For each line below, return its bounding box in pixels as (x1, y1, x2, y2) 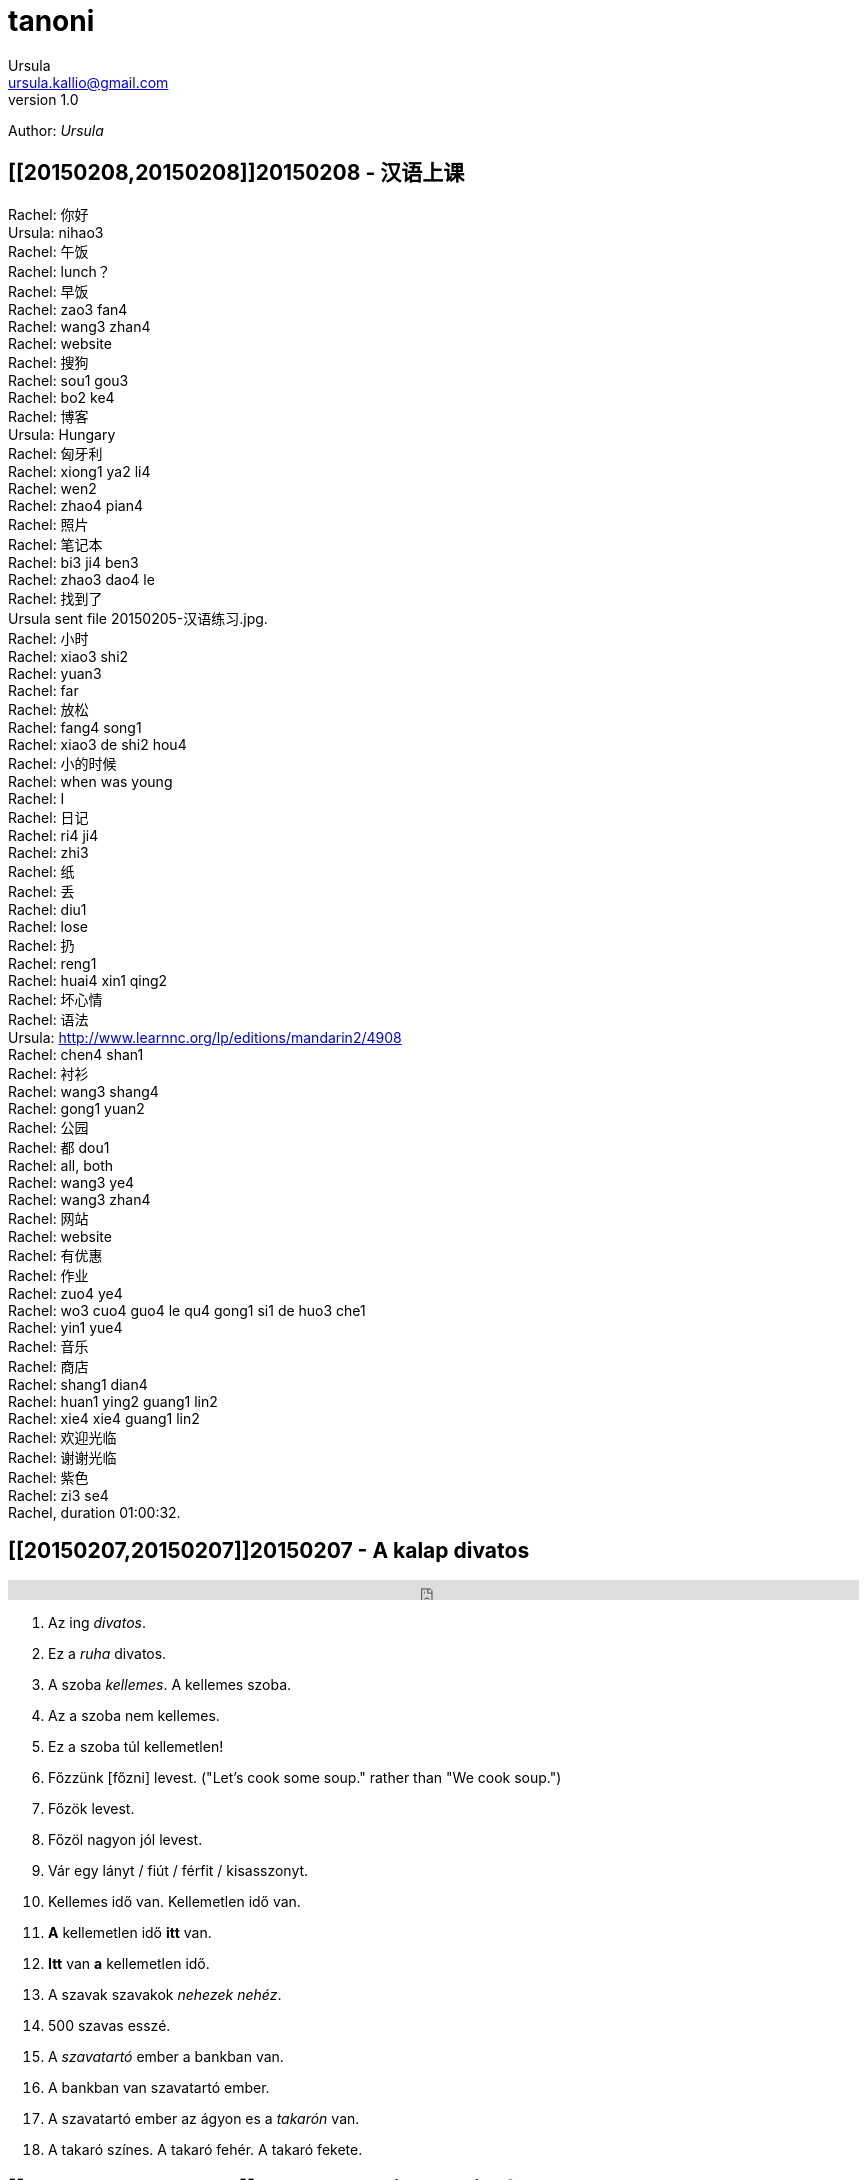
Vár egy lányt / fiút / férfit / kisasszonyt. (48, 1862, 309, 1880)
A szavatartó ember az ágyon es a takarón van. (48, 2110, 360, 2128)
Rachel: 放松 (8, 700, 89, 718)
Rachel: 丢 (8, 882, 75, 900)
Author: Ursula (8, 121, 104, 139)
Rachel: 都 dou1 (8, 1138, 110, 1156)
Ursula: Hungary (8, 425, 116, 443)
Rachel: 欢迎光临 (8, 1428, 117, 1446)
